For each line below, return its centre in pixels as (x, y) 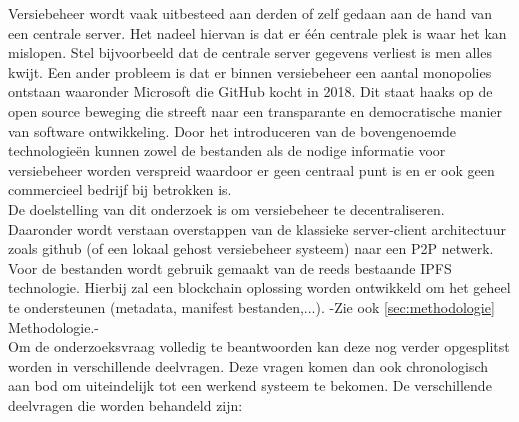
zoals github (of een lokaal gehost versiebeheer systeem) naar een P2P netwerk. (251, 248)
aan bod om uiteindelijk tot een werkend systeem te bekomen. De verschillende (250, 385)
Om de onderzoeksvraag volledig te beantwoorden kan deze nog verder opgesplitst (259, 346)
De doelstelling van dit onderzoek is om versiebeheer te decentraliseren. (226, 208)
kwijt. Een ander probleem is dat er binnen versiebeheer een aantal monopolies (250, 71)
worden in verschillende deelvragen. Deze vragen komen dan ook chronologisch (248, 365)
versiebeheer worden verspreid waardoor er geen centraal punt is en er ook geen (251, 169)
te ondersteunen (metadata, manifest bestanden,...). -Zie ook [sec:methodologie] (251, 306)
